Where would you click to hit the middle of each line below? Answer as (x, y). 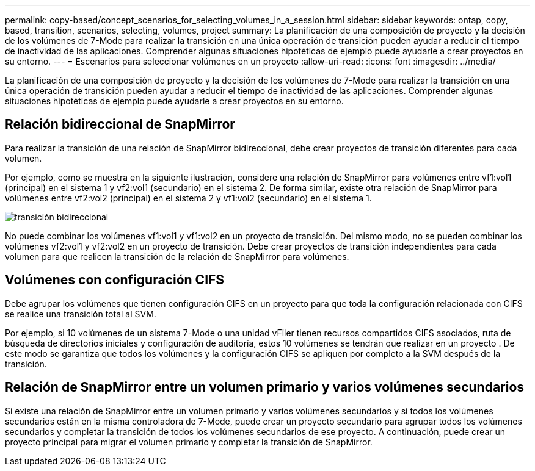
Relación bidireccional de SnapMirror (120, 124)
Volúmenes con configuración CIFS (115, 280)
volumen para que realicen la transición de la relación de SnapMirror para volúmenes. (177, 256)
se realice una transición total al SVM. (81, 314)
